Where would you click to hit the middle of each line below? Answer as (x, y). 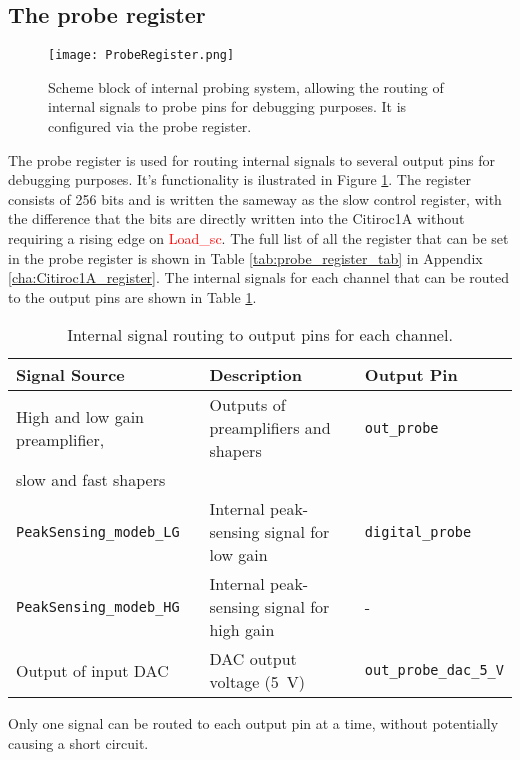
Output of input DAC (92, 670)
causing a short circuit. (78, 742)
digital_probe (418, 531)
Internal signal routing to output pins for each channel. (260, 335)
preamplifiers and (270, 428)
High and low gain (80, 416)
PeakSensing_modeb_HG (98, 606)
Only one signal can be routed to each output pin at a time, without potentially (253, 723)
